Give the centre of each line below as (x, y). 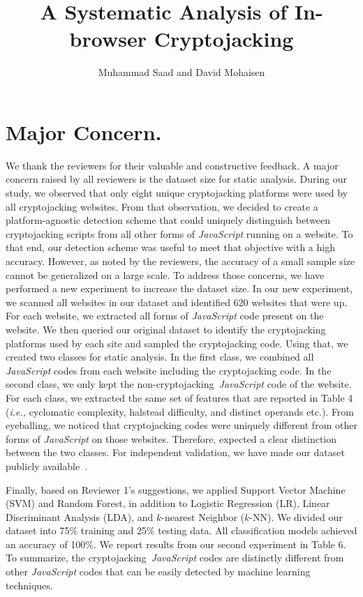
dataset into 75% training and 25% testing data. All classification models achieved (181, 530)
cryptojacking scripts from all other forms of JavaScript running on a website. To (179, 233)
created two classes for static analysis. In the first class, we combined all (160, 357)
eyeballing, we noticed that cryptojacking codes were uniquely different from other (181, 425)
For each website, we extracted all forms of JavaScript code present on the (165, 316)
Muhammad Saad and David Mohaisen (181, 72)
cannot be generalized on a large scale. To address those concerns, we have (165, 274)
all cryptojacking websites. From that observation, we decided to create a (162, 206)
